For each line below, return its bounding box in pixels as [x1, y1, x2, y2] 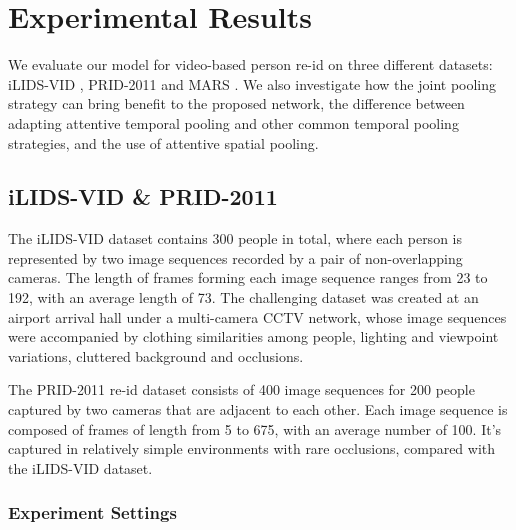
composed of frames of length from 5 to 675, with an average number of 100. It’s [8, 418, 502, 439]
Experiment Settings [8, 500, 177, 525]
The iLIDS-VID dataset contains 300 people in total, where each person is [8, 228, 462, 249]
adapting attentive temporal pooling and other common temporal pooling [8, 112, 459, 133]
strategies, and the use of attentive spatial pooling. [8, 132, 319, 153]
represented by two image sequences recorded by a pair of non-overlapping [8, 247, 463, 268]
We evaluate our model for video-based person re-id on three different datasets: [8, 54, 493, 75]
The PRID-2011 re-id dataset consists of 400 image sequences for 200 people [8, 379, 475, 400]
